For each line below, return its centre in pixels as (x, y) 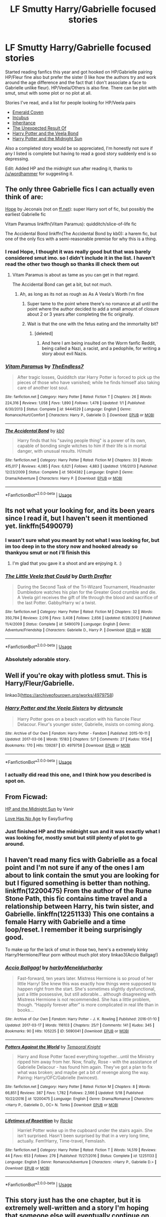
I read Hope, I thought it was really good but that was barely (78, 252)
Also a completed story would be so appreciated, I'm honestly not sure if (79, 148)
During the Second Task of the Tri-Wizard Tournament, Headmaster (86, 587)
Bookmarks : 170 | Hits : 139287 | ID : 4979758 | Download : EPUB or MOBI (68, 745)
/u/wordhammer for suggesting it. (39, 173)
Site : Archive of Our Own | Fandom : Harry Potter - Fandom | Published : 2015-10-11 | (78, 733)
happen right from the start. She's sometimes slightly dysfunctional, (86, 989)
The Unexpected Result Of (39, 128)
